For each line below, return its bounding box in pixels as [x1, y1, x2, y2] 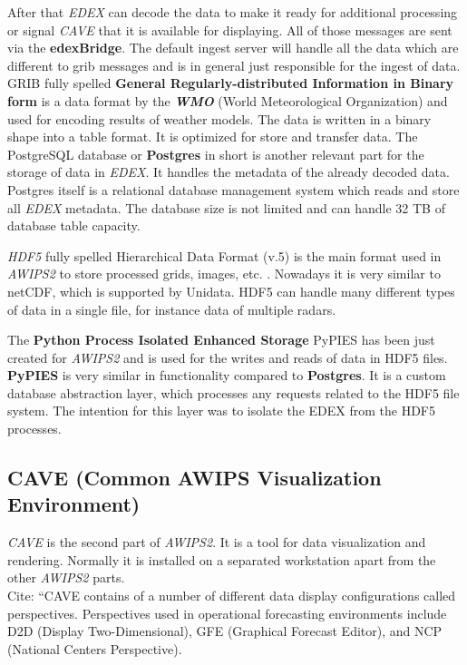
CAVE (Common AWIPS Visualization [7, 464, 382, 492]
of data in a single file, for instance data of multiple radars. [7, 299, 336, 318]
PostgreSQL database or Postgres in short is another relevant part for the [7, 144, 424, 163]
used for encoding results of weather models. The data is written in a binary [7, 109, 432, 128]
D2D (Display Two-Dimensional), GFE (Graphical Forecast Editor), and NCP [7, 621, 443, 641]
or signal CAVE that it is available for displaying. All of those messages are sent [7, 20, 452, 39]
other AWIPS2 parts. [7, 568, 125, 587]
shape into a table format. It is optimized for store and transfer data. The [7, 127, 418, 146]
